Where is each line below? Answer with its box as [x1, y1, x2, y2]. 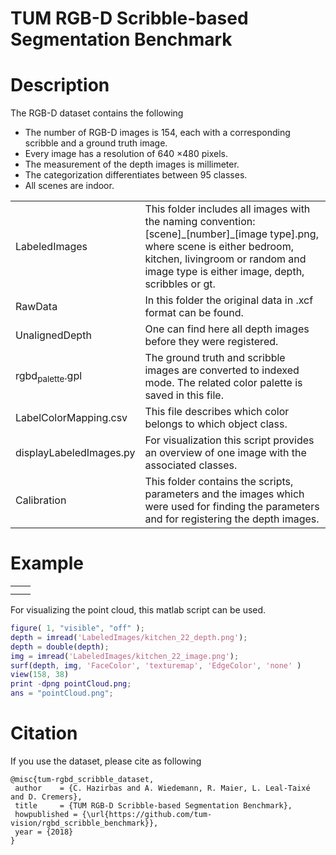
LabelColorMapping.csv [15, 411, 128, 425]
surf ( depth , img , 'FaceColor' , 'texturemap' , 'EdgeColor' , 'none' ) [10, 660, 302, 671]
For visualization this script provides [144, 433, 315, 447]
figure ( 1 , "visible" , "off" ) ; [10, 623, 145, 634]
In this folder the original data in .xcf [144, 293, 314, 307]
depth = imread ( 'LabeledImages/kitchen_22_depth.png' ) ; [10, 632, 248, 642]
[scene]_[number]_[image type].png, [144, 227, 319, 241]
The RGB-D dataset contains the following [10, 107, 184, 119]
